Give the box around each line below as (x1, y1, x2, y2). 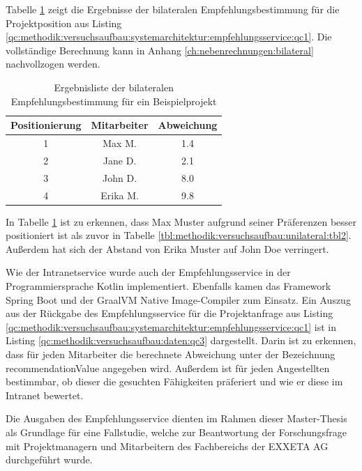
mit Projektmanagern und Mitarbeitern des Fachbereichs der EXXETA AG (6, 438, 329, 453)
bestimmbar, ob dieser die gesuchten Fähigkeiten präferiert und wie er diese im (6, 374, 343, 389)
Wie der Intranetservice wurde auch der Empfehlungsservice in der (6, 265, 291, 279)
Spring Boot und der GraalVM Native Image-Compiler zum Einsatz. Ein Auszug (6, 292, 351, 307)
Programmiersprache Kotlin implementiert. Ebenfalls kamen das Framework (6, 279, 331, 293)
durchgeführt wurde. (6, 452, 93, 467)
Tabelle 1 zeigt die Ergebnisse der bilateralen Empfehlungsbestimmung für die (6, 2, 340, 16)
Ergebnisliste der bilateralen (54, 79, 174, 94)
